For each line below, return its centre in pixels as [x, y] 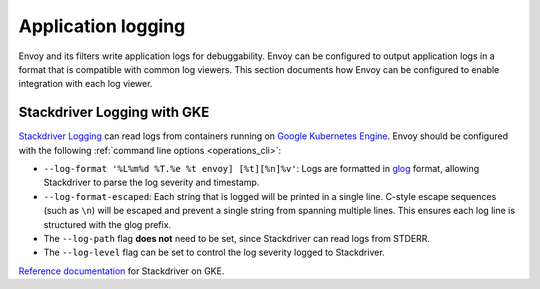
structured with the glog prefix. [107, 224]
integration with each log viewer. [85, 84]
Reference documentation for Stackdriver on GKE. [121, 271]
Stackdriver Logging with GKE [114, 112]
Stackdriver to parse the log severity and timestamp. [151, 182]
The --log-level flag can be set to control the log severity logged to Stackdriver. [214, 252]
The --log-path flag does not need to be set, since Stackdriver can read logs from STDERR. [236, 238]
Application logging [102, 26]
